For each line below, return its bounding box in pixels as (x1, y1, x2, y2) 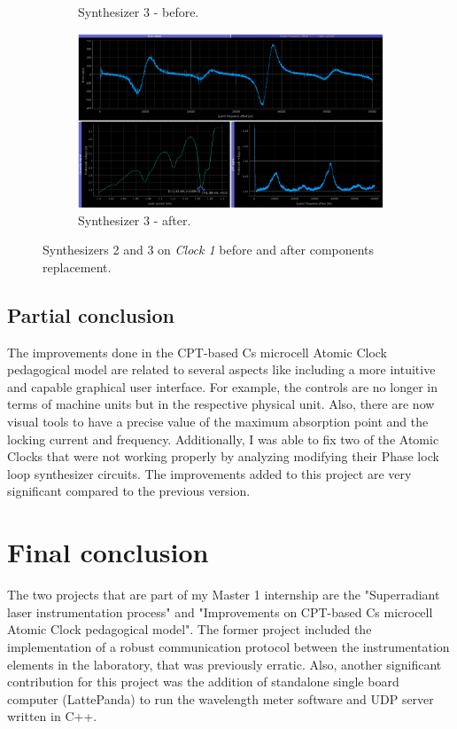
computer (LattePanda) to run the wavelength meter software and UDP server (7, 689, 434, 708)
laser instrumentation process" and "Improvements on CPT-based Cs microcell (7, 602, 433, 621)
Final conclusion (7, 534, 209, 570)
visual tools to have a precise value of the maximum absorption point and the (7, 412, 429, 431)
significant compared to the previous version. (7, 482, 251, 500)
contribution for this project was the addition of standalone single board (7, 672, 399, 691)
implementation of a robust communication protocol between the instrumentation (7, 637, 450, 655)
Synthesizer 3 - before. (78, 3, 199, 20)
